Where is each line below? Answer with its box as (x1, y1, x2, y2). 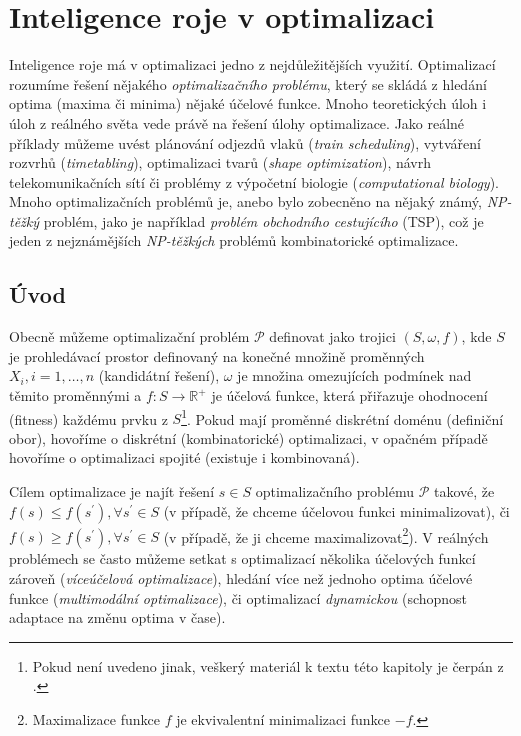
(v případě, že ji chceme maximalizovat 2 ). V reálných (163, 523, 489, 547)
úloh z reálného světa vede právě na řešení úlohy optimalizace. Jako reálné (9, 112, 465, 133)
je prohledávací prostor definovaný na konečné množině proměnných (9, 345, 425, 366)
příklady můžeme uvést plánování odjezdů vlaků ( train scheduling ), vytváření (9, 132, 481, 153)
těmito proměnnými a (9, 385, 142, 406)
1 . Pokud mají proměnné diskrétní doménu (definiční (181, 405, 504, 429)
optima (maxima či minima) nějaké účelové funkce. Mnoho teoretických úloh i (9, 93, 487, 114)
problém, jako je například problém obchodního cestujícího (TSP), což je (43, 210, 484, 231)
